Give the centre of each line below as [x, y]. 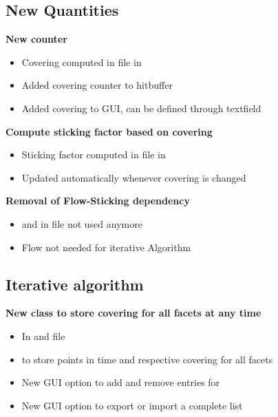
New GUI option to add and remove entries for [121, 382]
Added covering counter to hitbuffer [97, 85]
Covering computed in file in [82, 62]
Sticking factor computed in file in [94, 154]
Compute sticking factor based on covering [109, 131]
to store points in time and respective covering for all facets [147, 359]
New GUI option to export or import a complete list [132, 405]
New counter [36, 39]
